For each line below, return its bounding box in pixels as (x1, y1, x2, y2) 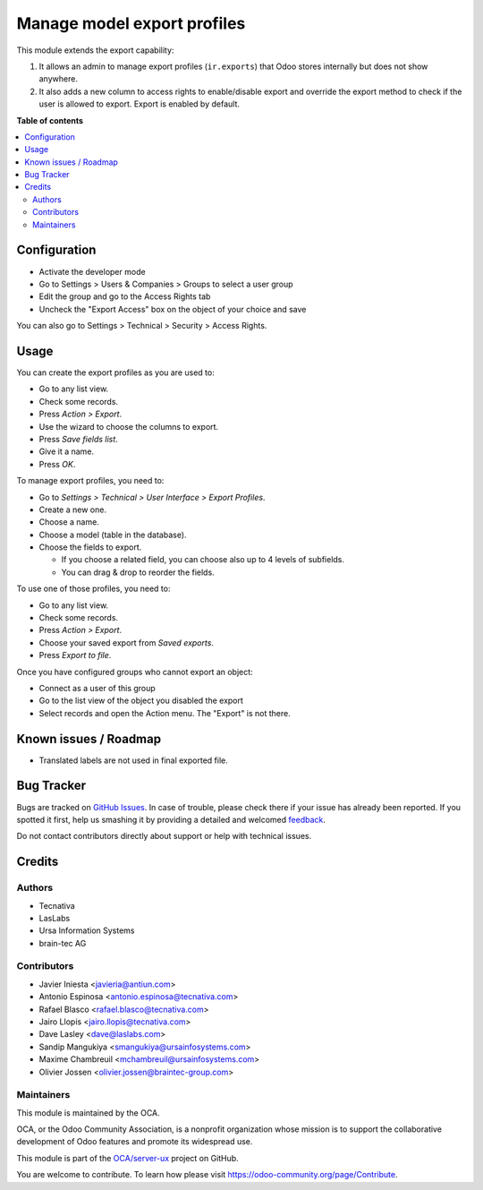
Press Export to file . (38, 650, 112, 661)
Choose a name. (38, 517, 100, 527)
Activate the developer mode (38, 266, 147, 277)
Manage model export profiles (16, 13, 246, 33)
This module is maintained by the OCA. (16, 1107, 160, 1118)
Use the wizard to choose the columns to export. (38, 421, 219, 432)
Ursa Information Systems (38, 925, 135, 936)
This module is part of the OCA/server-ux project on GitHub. (16, 1152, 239, 1163)
